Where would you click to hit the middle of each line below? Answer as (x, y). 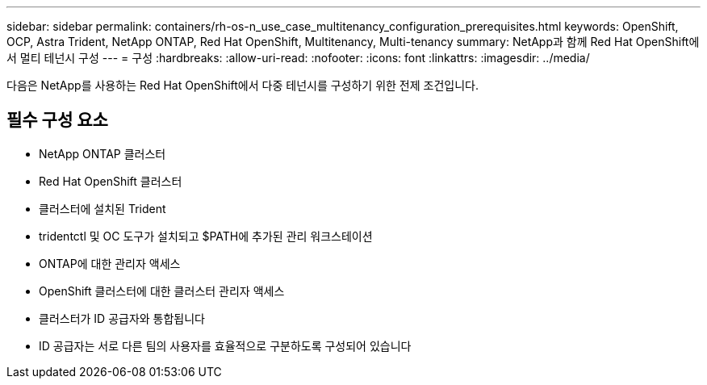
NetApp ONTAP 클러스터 (102, 153)
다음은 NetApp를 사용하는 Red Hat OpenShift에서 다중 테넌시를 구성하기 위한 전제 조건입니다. (243, 85)
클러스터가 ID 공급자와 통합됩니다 (122, 318)
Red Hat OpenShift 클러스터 (111, 181)
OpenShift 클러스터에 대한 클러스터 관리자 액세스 (162, 291)
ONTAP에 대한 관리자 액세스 (110, 263)
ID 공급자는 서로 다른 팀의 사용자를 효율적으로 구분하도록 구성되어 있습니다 (225, 345)
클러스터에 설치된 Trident (102, 208)
